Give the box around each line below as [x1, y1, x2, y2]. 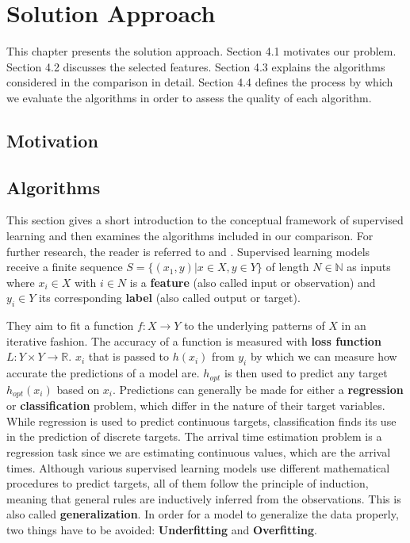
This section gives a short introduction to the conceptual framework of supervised [6, 212, 404, 228]
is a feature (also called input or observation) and [129, 273, 376, 290]
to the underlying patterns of [184, 317, 325, 334]
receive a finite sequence [6, 258, 123, 275]
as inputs [347, 258, 391, 275]
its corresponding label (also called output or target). [38, 289, 301, 306]
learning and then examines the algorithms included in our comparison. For [6, 228, 374, 244]
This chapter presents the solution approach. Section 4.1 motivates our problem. [6, 43, 397, 59]
